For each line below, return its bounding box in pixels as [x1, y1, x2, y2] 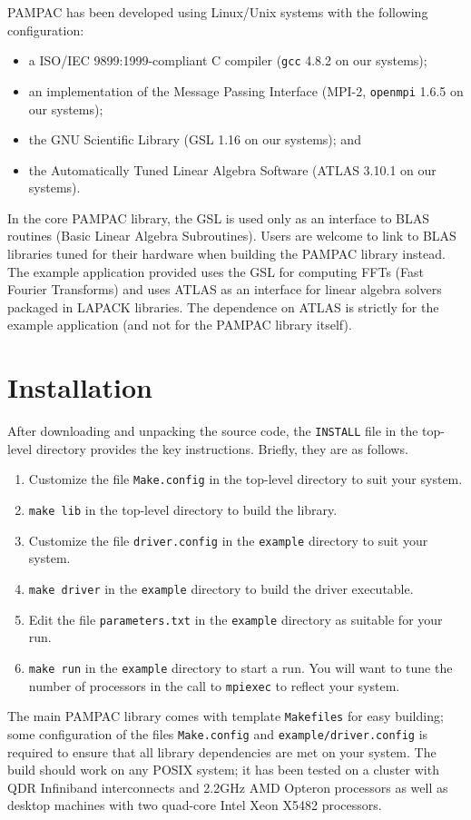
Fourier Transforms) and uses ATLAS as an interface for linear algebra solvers [7, 280, 442, 299]
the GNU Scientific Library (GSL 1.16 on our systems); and [28, 130, 361, 149]
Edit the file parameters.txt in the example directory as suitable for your [28, 609, 443, 628]
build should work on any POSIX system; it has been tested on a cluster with [7, 760, 439, 779]
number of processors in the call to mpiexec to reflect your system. [28, 676, 400, 695]
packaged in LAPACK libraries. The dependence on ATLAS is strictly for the [7, 297, 439, 316]
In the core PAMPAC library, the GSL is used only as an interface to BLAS [7, 208, 430, 227]
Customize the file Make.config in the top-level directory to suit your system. [28, 469, 463, 489]
